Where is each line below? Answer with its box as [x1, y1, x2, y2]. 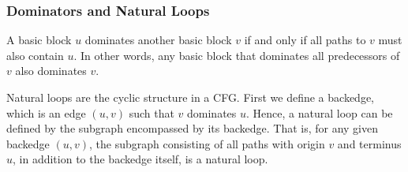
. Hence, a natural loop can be [245, 104, 393, 121]
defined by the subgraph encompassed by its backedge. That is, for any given [6, 120, 379, 136]
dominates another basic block [84, 32, 232, 48]
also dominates [15, 62, 87, 79]
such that [129, 104, 174, 121]
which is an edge [6, 104, 86, 121]
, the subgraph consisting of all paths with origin [89, 135, 325, 151]
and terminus [337, 135, 402, 151]
